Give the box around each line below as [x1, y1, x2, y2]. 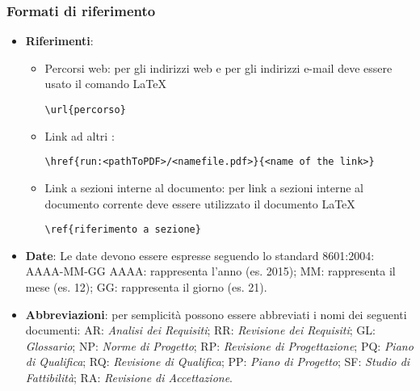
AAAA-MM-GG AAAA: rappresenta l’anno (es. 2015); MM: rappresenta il [25, 263, 396, 280]
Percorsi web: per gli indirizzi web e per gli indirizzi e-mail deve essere [44, 59, 393, 76]
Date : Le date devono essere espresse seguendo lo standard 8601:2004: [25, 246, 375, 263]
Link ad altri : [44, 127, 115, 144]
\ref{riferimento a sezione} [44, 224, 201, 236]
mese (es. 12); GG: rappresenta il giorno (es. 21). [25, 278, 267, 295]
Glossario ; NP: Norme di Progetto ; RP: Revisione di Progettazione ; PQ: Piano [25, 337, 414, 354]
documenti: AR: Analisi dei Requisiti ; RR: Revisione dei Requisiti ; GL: [25, 322, 376, 338]
